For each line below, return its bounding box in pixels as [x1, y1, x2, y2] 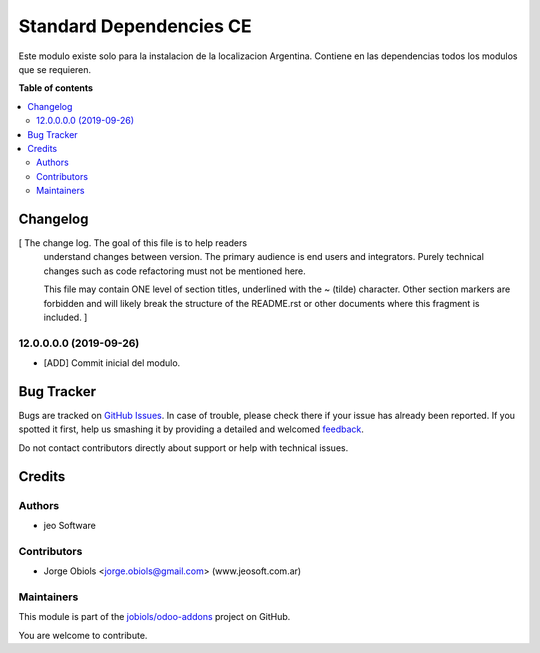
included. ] [43, 311, 88, 323]
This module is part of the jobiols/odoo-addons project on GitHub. [18, 611, 291, 623]
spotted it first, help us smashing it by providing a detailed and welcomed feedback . [18, 423, 365, 435]
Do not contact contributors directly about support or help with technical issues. [18, 441, 349, 454]
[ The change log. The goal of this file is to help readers [18, 236, 248, 249]
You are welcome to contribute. [18, 629, 148, 641]
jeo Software [43, 519, 97, 531]
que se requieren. [18, 63, 92, 75]
